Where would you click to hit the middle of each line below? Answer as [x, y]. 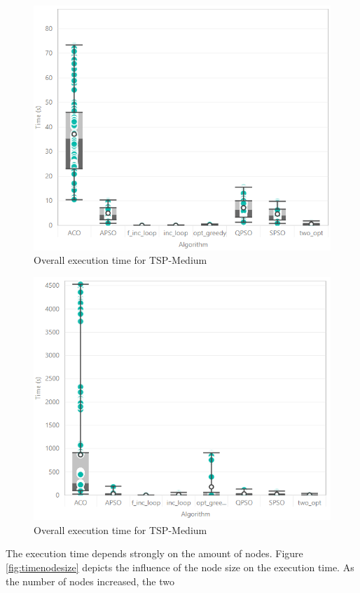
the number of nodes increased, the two [90, 581]
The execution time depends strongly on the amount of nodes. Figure [154, 553]
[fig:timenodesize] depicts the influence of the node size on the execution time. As [180, 567]
